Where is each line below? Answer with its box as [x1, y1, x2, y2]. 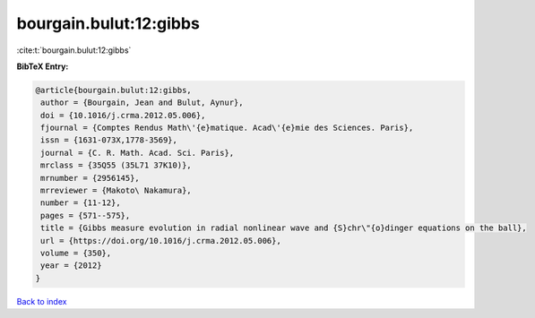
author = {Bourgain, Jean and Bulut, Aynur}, [40, 98, 244, 107]
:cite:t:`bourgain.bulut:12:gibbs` [16, 45, 132, 56]
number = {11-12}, [40, 198, 121, 208]
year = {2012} [40, 261, 102, 271]
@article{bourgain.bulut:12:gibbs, [35, 85, 192, 95]
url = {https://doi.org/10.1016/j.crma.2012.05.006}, [40, 236, 281, 245]
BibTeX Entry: [16, 61, 69, 72]
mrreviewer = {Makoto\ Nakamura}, [40, 185, 192, 196]
